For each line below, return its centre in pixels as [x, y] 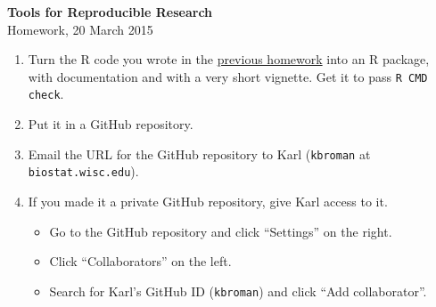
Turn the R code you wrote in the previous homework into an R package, [229, 59]
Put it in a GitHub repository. [111, 124]
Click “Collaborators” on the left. [140, 261]
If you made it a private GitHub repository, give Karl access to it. [208, 201]
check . [46, 94]
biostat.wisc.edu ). [83, 171]
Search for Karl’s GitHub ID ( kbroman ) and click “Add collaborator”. [238, 291]
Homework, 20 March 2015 [80, 29]
